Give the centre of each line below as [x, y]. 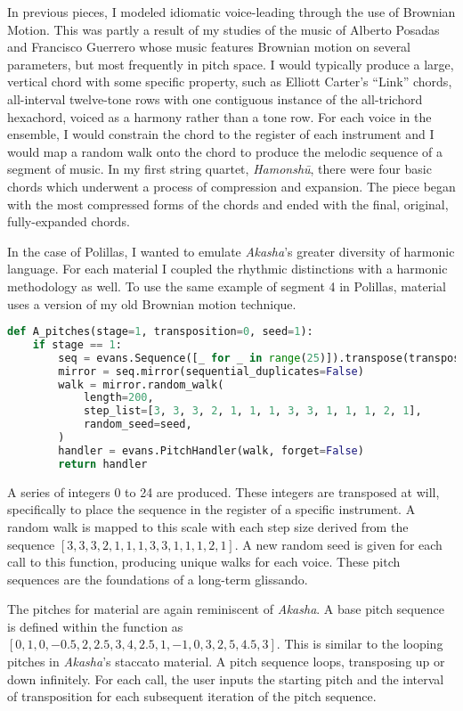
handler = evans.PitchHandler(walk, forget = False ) [211, 450]
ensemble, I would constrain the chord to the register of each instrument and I [221, 134]
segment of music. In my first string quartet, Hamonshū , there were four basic [219, 169]
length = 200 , [118, 398]
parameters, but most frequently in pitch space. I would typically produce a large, [231, 64]
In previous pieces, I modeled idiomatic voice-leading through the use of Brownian [231, 12]
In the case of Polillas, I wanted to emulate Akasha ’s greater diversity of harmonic [231, 251]
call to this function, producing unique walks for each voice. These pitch [204, 562]
